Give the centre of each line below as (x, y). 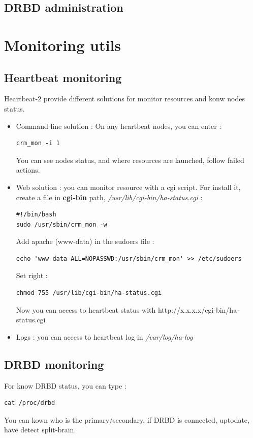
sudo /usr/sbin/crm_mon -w (61, 224)
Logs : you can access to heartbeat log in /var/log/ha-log (104, 336)
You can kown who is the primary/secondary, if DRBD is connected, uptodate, (127, 419)
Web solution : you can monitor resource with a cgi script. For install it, (128, 187)
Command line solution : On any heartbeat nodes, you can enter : (119, 126)
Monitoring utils (63, 45)
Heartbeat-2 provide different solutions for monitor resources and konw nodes (124, 99)
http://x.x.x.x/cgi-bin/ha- (198, 309)
